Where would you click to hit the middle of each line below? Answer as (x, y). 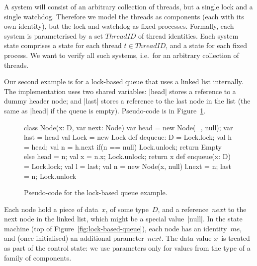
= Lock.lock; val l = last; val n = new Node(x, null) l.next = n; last (128, 166)
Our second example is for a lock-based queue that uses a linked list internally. (124, 81)
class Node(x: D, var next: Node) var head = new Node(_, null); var (128, 127)
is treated (236, 238)
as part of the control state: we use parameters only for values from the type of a (127, 248)
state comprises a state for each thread (63, 45)
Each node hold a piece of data (51, 209)
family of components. (38, 257)
